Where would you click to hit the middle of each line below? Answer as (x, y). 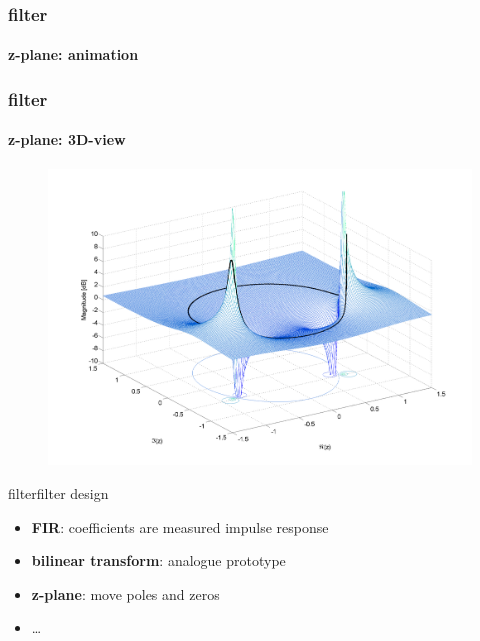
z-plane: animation (73, 54)
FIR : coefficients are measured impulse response (180, 526)
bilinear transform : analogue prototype (158, 560)
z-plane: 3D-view (67, 139)
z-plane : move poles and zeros (125, 593)
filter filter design (58, 493)
